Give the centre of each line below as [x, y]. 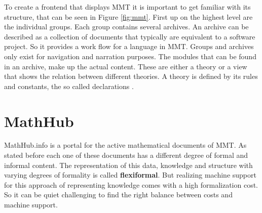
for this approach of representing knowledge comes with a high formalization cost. [131, 184]
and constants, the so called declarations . [69, 86]
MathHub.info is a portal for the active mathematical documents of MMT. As [125, 145]
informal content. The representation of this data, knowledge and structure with [128, 165]
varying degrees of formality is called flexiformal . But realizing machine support [130, 175]
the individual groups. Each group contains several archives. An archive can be [126, 27]
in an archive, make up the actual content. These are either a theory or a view [126, 66]
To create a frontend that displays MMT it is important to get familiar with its [127, 7]
